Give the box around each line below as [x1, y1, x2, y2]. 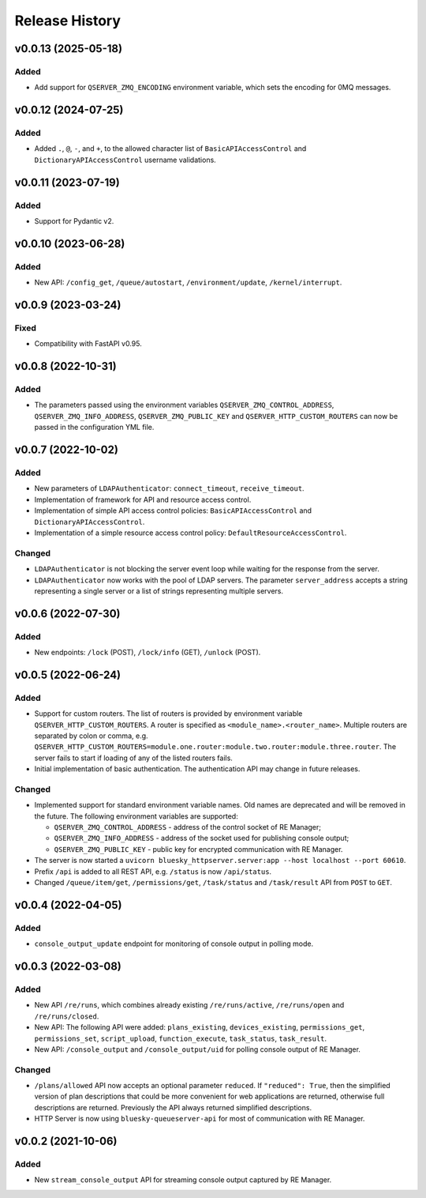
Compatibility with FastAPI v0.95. [34, 339, 142, 348]
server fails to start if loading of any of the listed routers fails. [34, 753, 233, 763]
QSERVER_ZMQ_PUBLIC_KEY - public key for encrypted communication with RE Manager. [54, 844, 343, 853]
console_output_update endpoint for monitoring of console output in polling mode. [34, 939, 314, 948]
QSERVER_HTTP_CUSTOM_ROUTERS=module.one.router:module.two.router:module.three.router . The [34, 742, 397, 752]
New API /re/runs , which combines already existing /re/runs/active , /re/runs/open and [34, 1000, 345, 1010]
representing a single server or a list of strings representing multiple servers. [34, 586, 284, 596]
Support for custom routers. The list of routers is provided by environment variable [34, 709, 303, 718]
